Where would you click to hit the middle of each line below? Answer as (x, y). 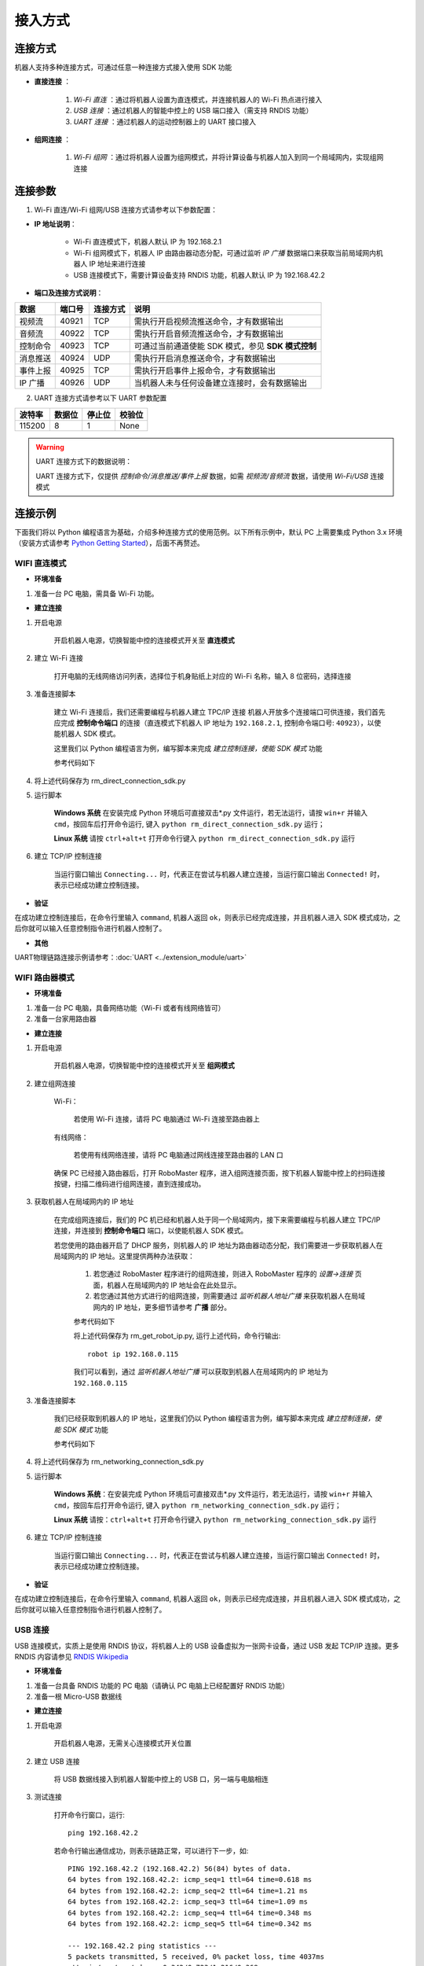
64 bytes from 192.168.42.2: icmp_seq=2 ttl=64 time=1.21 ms (188, 1891)
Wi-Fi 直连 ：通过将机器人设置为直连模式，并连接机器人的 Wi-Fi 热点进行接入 (198, 99)
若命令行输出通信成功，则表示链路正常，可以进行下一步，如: (151, 1850)
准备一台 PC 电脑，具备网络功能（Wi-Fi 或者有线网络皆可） (130, 1007)
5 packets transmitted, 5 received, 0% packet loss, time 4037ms (196, 1957)
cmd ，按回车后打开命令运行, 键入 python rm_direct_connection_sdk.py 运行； (189, 824)
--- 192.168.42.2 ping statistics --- (143, 1946)
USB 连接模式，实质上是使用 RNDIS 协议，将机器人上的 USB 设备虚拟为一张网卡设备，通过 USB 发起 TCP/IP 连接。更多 (207, 1646)
